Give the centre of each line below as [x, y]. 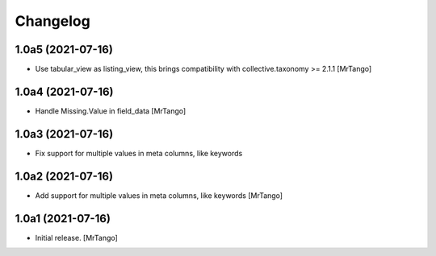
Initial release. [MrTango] [77, 237]
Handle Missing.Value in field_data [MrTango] [111, 111]
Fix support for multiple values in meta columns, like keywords [139, 153]
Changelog [52, 21]
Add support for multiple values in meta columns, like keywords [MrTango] [159, 195]
